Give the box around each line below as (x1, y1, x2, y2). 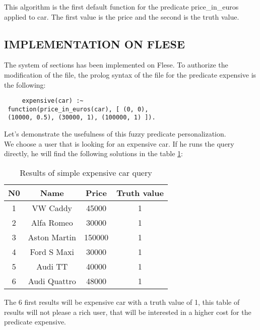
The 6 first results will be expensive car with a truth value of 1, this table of (4, 296, 240, 307)
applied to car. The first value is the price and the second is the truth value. (4, 11, 239, 22)
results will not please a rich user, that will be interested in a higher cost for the (4, 306, 251, 317)
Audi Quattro (28, 275, 76, 287)
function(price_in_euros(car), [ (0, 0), (8, 105, 149, 113)
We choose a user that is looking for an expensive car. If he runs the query (4, 138, 234, 149)
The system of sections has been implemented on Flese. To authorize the (4, 59, 228, 70)
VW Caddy (32, 202, 73, 214)
